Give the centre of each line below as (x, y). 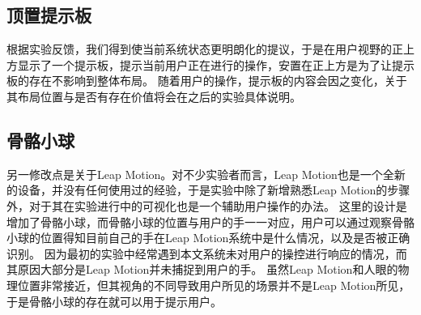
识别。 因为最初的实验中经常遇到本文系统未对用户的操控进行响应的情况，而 (207, 253)
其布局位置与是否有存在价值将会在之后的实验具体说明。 (154, 96)
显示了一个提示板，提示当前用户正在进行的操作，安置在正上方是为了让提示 (216, 64)
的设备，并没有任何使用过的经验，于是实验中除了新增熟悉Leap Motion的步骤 (208, 190)
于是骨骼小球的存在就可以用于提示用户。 (114, 301)
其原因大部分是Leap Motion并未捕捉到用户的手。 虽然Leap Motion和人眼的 (202, 269)
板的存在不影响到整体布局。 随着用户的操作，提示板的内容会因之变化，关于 (207, 81)
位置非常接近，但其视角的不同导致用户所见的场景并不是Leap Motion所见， (214, 285)
